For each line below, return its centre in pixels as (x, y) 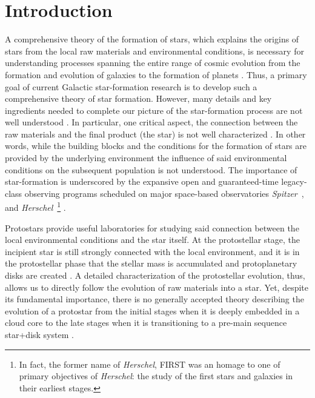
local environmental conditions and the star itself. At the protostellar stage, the (153, 240)
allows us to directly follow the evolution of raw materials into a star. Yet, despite (157, 287)
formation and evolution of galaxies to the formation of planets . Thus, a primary (156, 74)
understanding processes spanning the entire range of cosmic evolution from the (153, 63)
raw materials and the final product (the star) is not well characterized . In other (155, 134)
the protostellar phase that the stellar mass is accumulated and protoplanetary (151, 263)
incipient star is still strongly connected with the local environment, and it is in (152, 251)
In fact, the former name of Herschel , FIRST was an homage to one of (150, 364)
